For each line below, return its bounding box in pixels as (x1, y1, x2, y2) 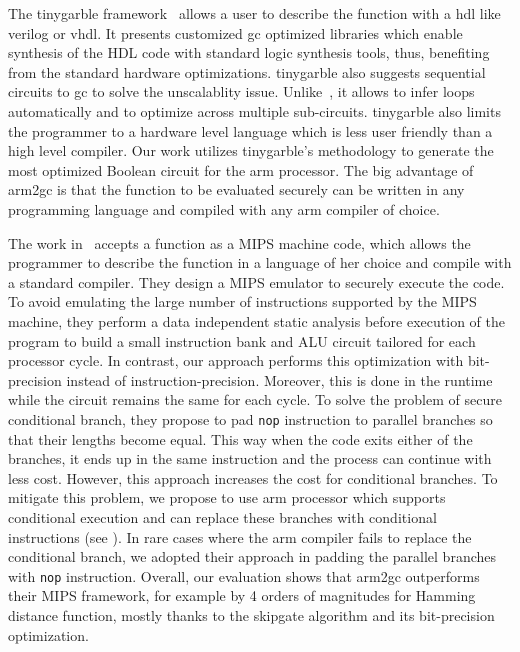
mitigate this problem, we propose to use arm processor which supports (8, 487, 446, 508)
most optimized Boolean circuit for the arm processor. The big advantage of (8, 159, 474, 180)
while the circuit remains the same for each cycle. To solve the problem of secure (8, 389, 502, 410)
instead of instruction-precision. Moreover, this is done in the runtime (66, 369, 493, 390)
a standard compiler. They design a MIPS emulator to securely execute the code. (8, 271, 505, 292)
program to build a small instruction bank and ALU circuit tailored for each (8, 330, 476, 351)
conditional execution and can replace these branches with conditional (8, 506, 437, 527)
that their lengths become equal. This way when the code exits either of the (8, 428, 473, 449)
